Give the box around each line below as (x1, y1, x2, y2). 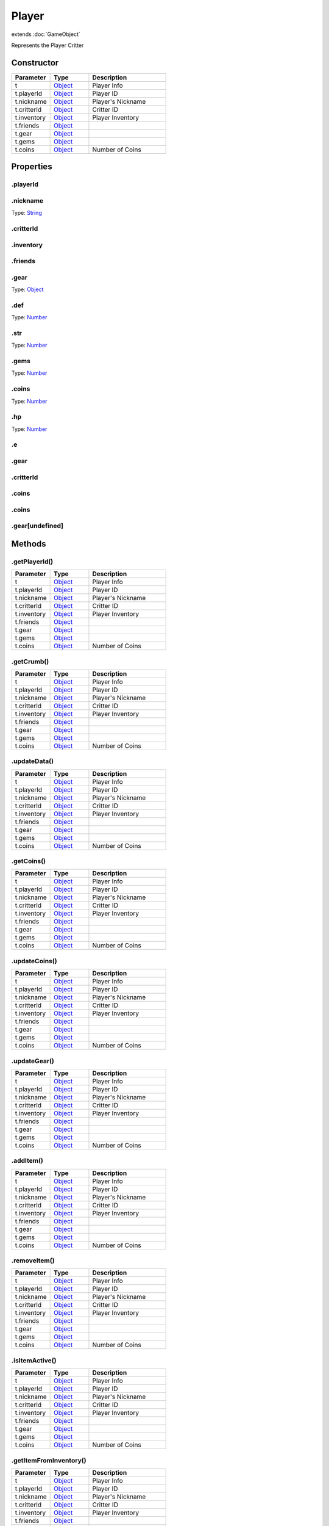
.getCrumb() (11, 657, 49, 665)
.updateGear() (11, 1057, 55, 1065)
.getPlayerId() (11, 557, 54, 566)
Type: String (11, 209, 42, 217)
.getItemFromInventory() (11, 1456, 87, 1464)
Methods (11, 538, 46, 549)
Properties (11, 162, 52, 172)
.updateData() (11, 757, 54, 765)
